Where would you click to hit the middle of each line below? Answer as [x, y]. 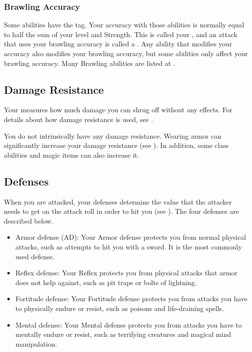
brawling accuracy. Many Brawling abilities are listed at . [90, 63]
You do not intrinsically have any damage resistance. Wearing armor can [113, 135]
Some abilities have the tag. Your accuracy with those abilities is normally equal [124, 25]
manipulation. [36, 343]
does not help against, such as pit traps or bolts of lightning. [106, 282]
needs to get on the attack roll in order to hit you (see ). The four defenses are [122, 211]
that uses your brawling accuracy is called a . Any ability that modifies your [118, 44]
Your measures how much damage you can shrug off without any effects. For [118, 110]
